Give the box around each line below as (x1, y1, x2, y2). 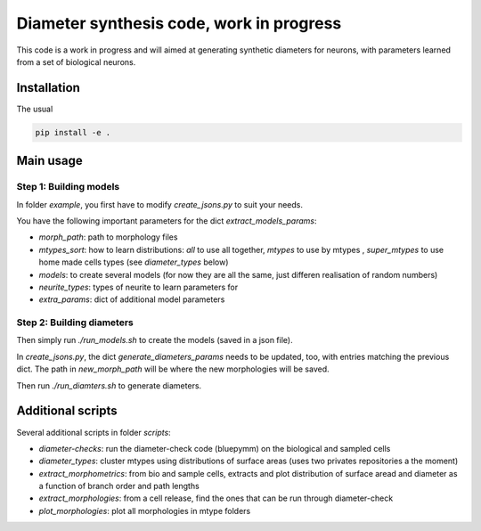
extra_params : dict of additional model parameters (38, 294, 225, 305)
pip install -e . (35, 127, 111, 137)
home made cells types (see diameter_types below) (38, 257, 229, 267)
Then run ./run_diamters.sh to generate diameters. (16, 380, 202, 391)
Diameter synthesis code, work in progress (16, 13, 342, 33)
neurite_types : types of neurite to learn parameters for (38, 282, 239, 292)
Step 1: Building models (16, 181, 120, 193)
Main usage (16, 153, 84, 168)
